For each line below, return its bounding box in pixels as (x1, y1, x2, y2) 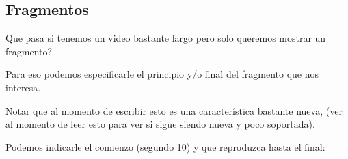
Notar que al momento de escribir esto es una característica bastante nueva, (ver (5, 103, 343, 117)
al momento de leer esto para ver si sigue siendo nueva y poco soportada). (5, 117, 315, 131)
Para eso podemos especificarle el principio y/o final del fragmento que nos (5, 67, 319, 81)
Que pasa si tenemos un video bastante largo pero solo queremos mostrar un (5, 31, 326, 45)
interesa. (5, 80, 41, 94)
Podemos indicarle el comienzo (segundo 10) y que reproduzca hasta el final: (5, 139, 325, 154)
